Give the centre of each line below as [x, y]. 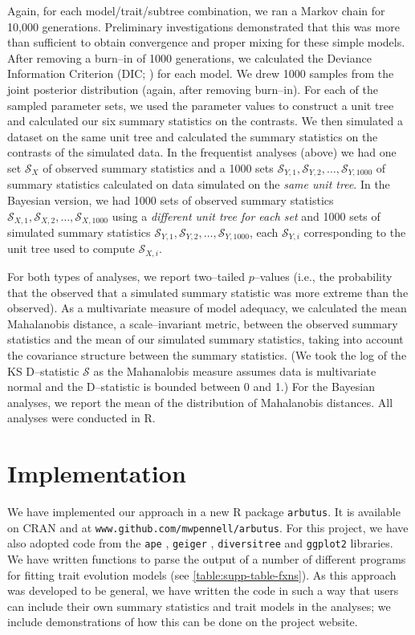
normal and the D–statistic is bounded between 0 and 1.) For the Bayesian [191, 387]
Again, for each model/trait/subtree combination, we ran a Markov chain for [196, 10]
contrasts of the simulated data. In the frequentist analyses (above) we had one [202, 152]
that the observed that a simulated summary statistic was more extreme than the [208, 292]
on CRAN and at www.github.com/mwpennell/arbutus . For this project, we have [208, 527]
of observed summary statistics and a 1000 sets [158, 167]
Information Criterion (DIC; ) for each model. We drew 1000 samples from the [201, 73]
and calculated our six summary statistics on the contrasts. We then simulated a [205, 121]
